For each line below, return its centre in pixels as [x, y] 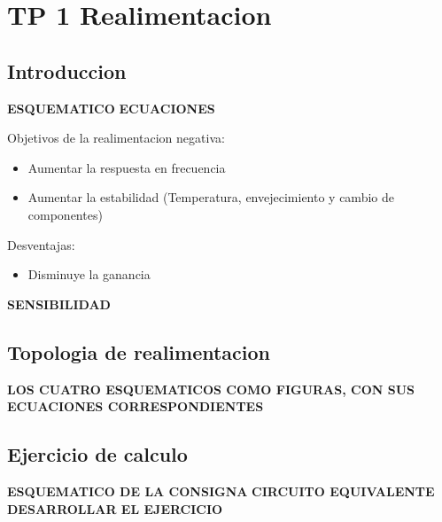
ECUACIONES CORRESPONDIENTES [136, 406]
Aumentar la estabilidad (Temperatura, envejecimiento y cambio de [211, 197]
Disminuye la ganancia [89, 274]
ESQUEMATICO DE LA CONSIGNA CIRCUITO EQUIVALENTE [221, 491]
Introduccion [67, 70]
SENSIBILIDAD [59, 304]
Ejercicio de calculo [97, 454]
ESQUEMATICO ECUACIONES [111, 108]
